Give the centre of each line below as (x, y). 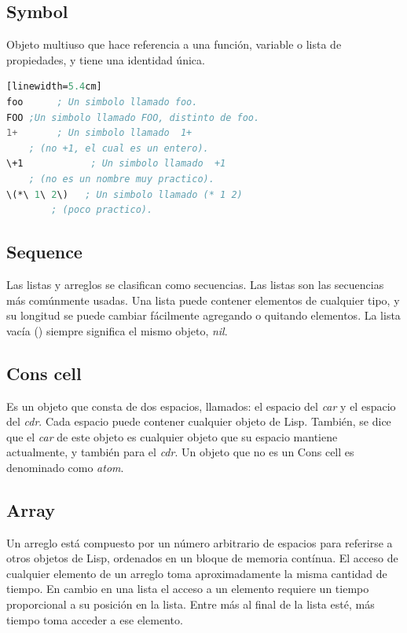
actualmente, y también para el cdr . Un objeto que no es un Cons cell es (180, 452)
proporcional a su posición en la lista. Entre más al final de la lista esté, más (191, 604)
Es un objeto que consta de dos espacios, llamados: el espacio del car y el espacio (201, 406)
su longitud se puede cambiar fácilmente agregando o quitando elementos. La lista (203, 315)
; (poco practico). (102, 210)
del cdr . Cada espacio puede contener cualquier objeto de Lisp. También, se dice (199, 421)
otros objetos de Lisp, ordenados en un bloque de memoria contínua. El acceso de (202, 558)
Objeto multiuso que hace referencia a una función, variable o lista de (174, 44)
